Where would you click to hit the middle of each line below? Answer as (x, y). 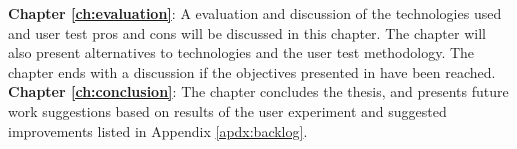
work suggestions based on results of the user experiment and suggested (227, 110)
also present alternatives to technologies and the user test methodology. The (241, 52)
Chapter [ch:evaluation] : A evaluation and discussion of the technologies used (255, 13)
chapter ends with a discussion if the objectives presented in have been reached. (252, 71)
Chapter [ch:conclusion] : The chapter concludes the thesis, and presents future (258, 91)
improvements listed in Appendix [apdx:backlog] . (158, 130)
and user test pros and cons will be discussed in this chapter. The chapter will (247, 32)
